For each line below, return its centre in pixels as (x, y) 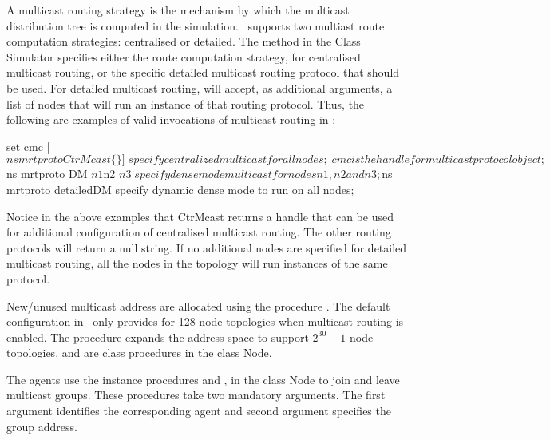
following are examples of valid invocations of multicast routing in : (171, 119)
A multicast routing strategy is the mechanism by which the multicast (178, 10)
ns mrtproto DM (47, 174)
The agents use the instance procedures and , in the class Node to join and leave (203, 379)
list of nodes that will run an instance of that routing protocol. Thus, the (186, 103)
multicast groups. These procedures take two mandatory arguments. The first (196, 395)
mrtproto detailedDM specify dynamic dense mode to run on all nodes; (180, 189)
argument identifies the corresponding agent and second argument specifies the (199, 411)
